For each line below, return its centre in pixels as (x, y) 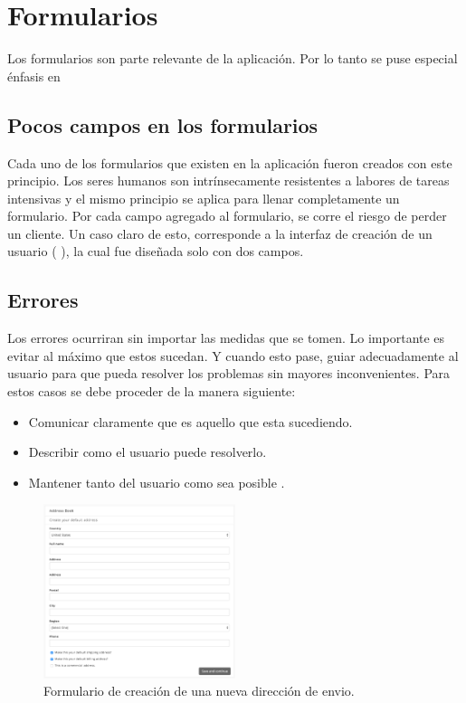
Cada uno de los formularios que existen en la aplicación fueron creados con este (230, 162)
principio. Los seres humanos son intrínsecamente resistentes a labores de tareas (228, 180)
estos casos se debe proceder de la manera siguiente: (152, 391)
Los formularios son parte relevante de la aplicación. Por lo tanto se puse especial (233, 58)
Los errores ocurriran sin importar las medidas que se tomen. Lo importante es (226, 338)
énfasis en (34, 76)
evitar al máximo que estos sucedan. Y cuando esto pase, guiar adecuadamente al (233, 355)
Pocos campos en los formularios (163, 124)
